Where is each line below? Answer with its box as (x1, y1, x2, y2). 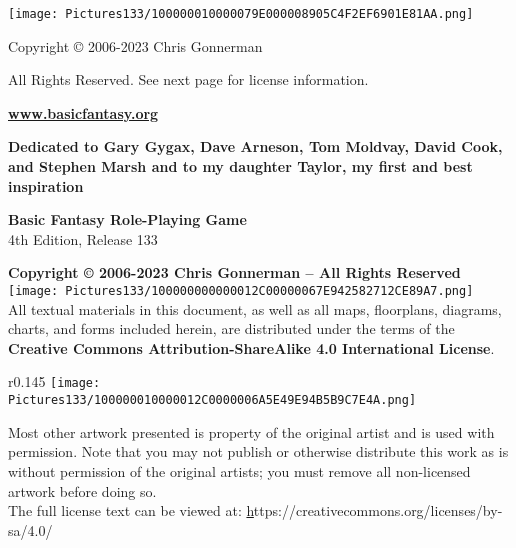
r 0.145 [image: (8, 371, 101, 392)
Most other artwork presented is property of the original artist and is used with (8, 421, 495, 442)
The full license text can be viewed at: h (8, 500, 254, 521)
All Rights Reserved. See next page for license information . (8, 69, 369, 90)
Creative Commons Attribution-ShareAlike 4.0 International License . (8, 337, 495, 358)
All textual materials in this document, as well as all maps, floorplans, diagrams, (8, 298, 502, 319)
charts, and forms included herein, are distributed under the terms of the (8, 318, 455, 339)
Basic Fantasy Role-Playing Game (8, 209, 247, 230)
